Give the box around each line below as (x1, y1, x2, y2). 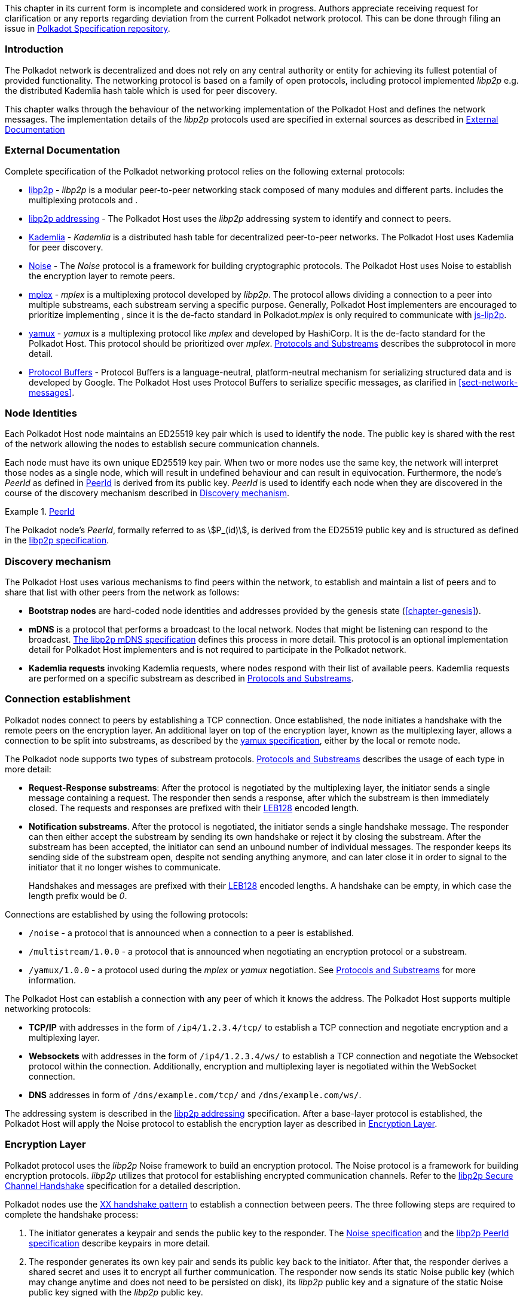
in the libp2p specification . (5, 535, 109, 546)
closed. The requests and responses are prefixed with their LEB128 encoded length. (29, 802, 359, 813)
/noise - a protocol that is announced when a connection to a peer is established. (29, 927, 354, 938)
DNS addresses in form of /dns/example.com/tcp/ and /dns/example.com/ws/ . (29, 1089, 362, 1100)
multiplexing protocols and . (29, 194, 138, 205)
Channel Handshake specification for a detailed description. (5, 1180, 241, 1191)
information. (29, 974, 77, 985)
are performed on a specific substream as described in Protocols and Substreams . (29, 673, 354, 683)
